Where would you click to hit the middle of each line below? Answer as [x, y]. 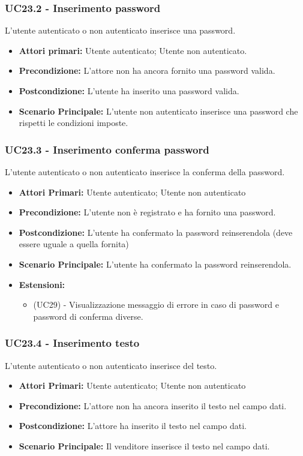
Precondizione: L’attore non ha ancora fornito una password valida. [147, 70]
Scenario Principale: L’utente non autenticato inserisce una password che [158, 111]
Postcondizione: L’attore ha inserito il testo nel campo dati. [133, 426]
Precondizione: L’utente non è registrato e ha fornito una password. [147, 212]
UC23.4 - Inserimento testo [72, 343]
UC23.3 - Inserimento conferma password [107, 149]
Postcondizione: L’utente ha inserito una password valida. [129, 91]
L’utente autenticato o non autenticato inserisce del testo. [111, 365]
